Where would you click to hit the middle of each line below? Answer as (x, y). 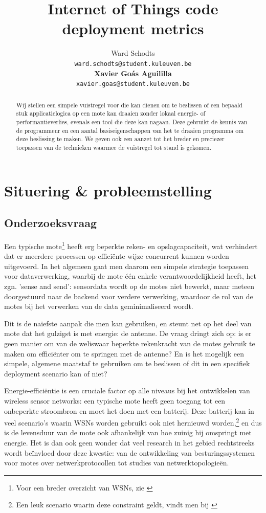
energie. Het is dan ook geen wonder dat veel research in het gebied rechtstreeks (129, 442)
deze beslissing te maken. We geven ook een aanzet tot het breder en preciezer (120, 139)
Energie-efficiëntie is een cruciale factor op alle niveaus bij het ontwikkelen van (127, 391)
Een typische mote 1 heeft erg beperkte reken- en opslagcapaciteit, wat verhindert (131, 245)
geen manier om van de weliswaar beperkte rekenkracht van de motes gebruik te (130, 343)
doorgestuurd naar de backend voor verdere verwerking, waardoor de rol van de (129, 296)
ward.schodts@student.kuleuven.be (133, 64)
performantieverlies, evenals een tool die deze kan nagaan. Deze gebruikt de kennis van (132, 121)
